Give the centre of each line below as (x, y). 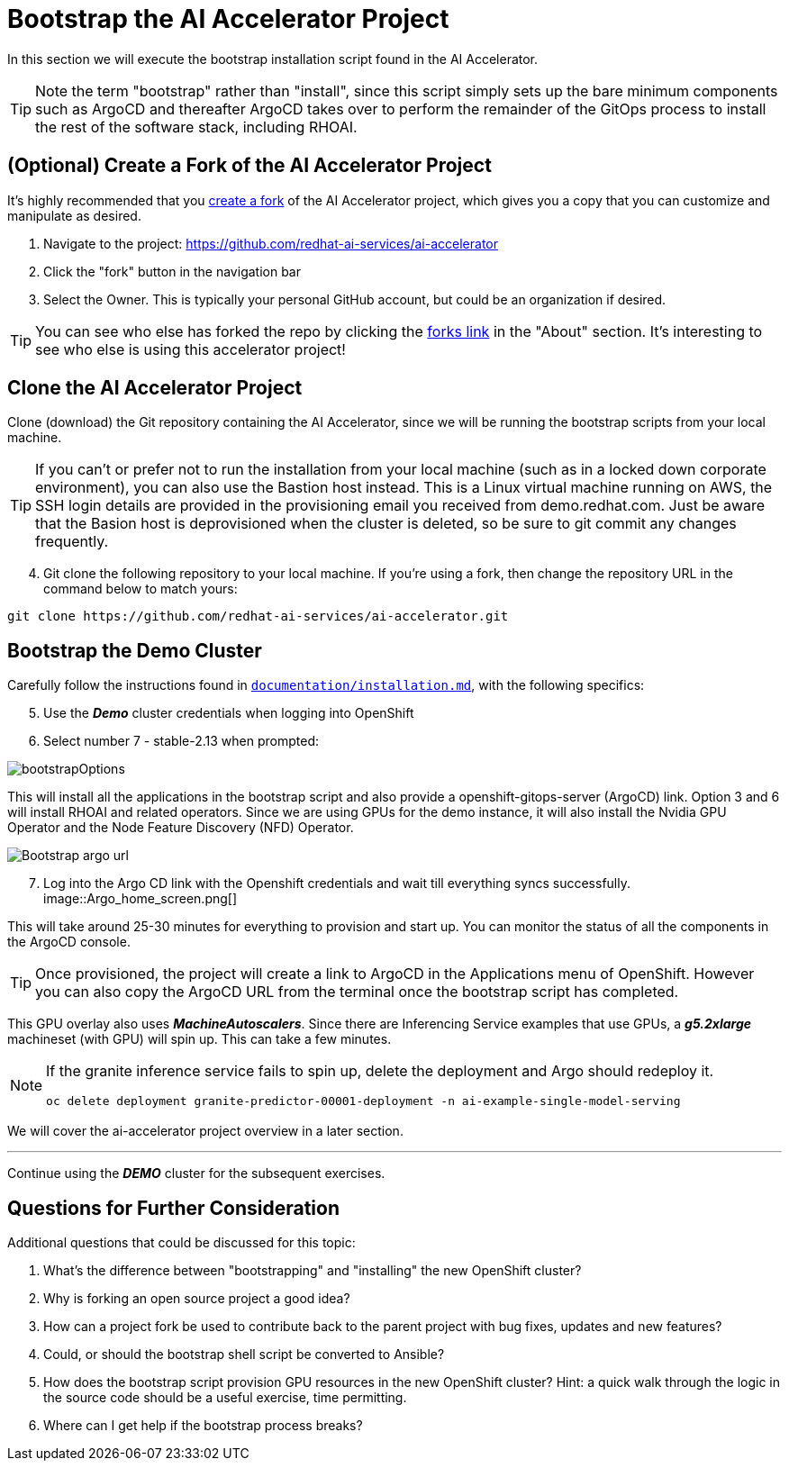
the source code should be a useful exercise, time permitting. (225, 1398)
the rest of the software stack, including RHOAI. (196, 127)
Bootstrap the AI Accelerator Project (228, 19)
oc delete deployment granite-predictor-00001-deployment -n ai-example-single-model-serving (363, 1101)
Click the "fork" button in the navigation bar (172, 271)
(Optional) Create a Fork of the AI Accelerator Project (249, 166)
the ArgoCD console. (69, 942)
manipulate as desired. (74, 215)
